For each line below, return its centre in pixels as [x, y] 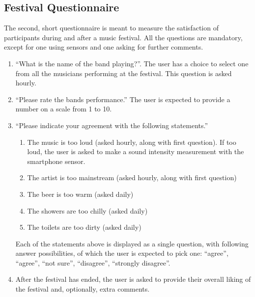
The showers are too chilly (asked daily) [87, 210]
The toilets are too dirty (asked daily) [84, 227]
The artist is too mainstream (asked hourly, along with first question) [132, 177]
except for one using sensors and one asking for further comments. [104, 47]
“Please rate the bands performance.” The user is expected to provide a [123, 99]
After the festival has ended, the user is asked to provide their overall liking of [133, 279]
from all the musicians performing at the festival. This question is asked [124, 73]
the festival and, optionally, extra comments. [83, 289]
